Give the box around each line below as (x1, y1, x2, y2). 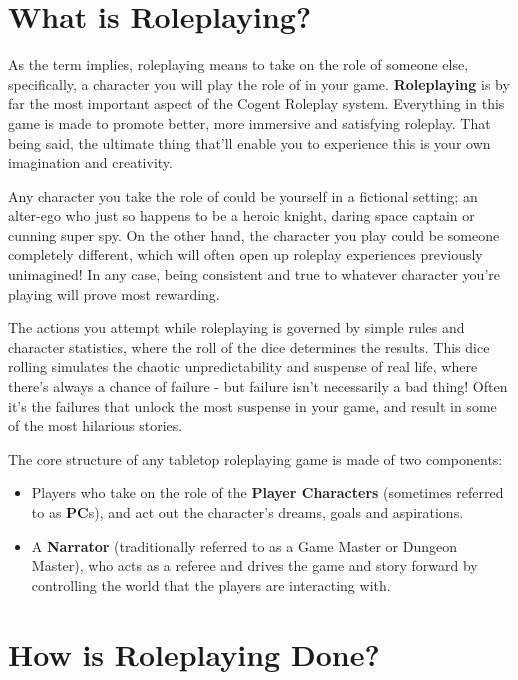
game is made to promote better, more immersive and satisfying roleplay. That (8, 112, 491, 133)
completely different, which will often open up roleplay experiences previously (8, 244, 483, 265)
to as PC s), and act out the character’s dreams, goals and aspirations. (31, 502, 464, 522)
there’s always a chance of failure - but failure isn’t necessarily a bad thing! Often (8, 376, 508, 397)
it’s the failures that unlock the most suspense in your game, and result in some (8, 395, 497, 416)
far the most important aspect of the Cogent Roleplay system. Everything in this (8, 93, 505, 114)
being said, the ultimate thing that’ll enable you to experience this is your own (8, 132, 491, 153)
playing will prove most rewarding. (8, 283, 220, 304)
